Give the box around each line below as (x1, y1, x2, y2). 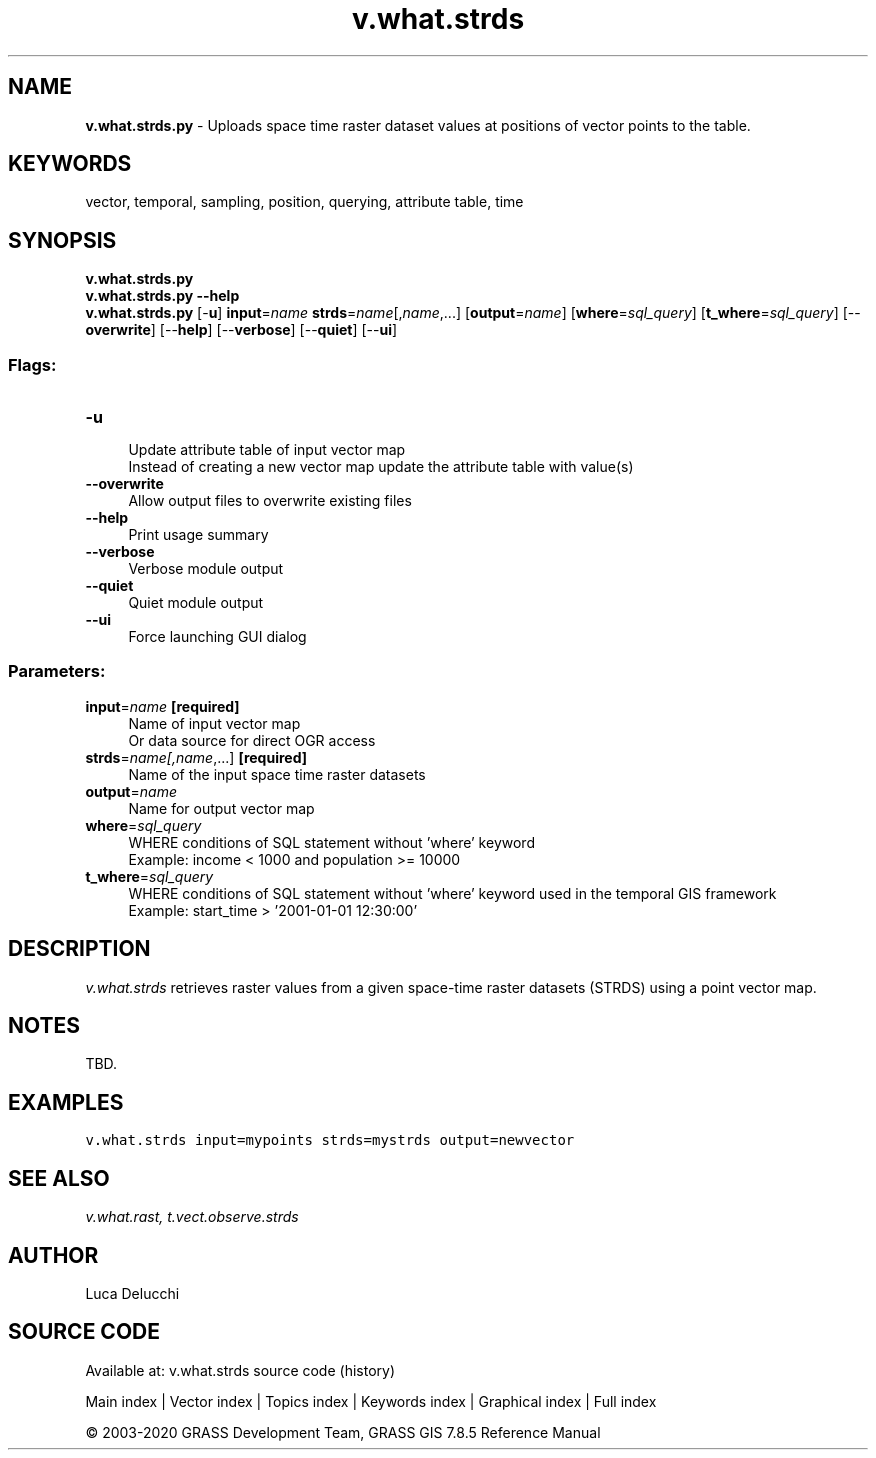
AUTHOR (8, 1242, 99, 1268)
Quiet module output (128, 594, 264, 612)
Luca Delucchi (85, 1285, 180, 1302)
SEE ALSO (8, 1165, 110, 1191)
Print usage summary (128, 526, 269, 544)
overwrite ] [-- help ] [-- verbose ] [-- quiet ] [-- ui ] (85, 321, 398, 339)
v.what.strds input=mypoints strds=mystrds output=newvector (85, 1132, 575, 1149)
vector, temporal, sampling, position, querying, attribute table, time (85, 193, 524, 211)
